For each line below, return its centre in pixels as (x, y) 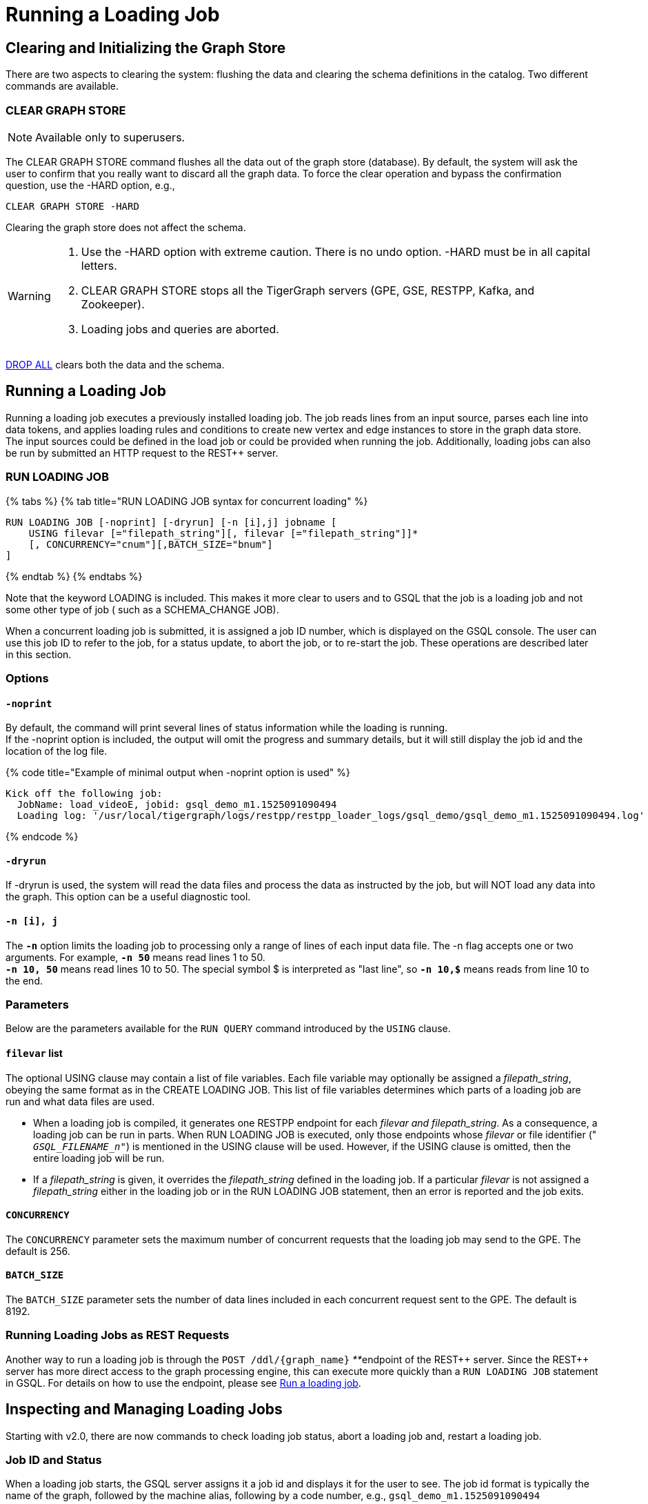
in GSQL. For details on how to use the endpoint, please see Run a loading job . (183, 1383)
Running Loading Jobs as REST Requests (118, 1335)
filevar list (34, 1053)
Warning (29, 296)
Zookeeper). (113, 304)
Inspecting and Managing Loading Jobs (144, 1409)
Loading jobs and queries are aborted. (180, 329)
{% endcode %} (42, 837)
